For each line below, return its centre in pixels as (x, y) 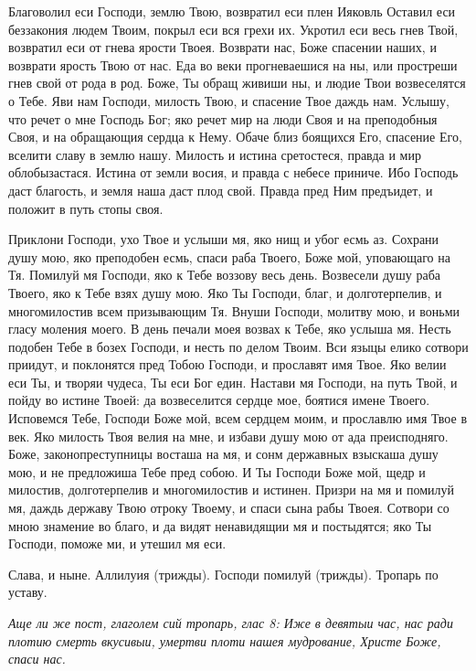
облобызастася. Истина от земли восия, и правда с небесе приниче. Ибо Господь (233, 172)
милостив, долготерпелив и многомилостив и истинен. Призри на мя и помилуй (232, 490)
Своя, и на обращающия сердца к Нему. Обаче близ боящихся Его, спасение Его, (235, 137)
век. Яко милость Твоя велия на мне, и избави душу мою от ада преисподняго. (228, 436)
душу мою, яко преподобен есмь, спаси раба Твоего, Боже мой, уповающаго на (229, 256)
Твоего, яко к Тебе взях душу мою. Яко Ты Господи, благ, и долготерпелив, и (225, 292)
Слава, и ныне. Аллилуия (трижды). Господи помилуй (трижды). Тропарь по (223, 574)
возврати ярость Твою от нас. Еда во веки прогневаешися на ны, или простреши (233, 64)
